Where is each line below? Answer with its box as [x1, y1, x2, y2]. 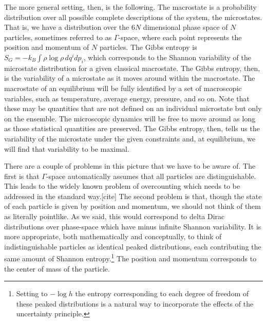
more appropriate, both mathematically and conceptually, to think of [4, 231, 222, 242]
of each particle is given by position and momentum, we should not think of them [4, 201, 261, 211]
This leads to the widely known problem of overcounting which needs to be [4, 181, 240, 191]
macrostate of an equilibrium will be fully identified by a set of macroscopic [4, 82, 242, 93]
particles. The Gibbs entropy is [99, 42, 197, 52]
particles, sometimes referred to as [4, 31, 112, 42]
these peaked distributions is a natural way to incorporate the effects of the [16, 298, 254, 309]
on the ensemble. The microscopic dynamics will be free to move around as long [4, 113, 256, 123]
